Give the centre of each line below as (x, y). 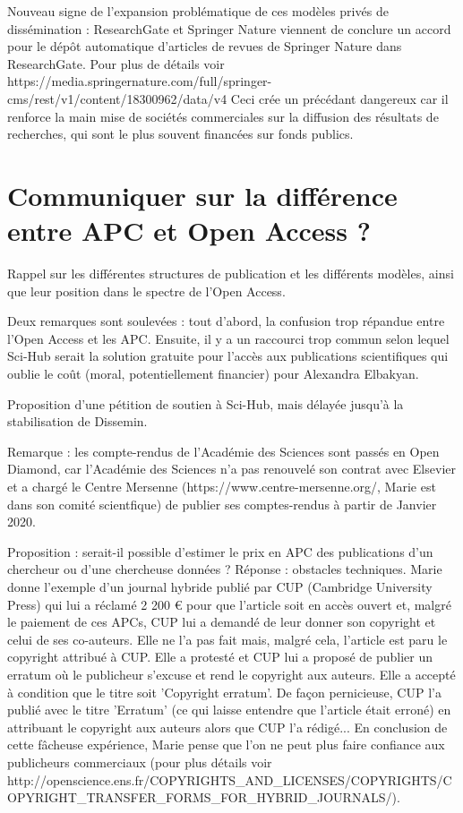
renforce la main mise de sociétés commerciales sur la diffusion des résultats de (223, 116)
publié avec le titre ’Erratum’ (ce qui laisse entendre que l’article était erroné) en (229, 710)
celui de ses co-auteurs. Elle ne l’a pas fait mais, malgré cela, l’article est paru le (227, 639)
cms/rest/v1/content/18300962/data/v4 (117, 98)
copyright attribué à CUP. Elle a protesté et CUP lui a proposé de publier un (220, 657)
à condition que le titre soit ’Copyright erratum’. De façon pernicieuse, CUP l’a (224, 692)
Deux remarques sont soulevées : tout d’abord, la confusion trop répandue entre (226, 321)
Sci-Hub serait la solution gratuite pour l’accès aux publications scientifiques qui (228, 356)
